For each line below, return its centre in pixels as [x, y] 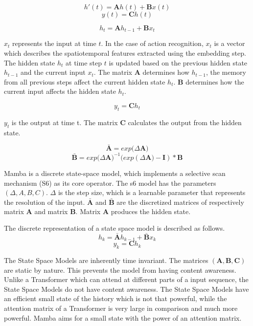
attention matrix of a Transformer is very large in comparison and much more [121, 308]
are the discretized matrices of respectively [180, 202]
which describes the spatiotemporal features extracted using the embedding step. [125, 53]
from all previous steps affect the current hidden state [85, 81]
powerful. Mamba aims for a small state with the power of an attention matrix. [123, 317]
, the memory [226, 72]
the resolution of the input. [45, 202]
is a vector [230, 43]
